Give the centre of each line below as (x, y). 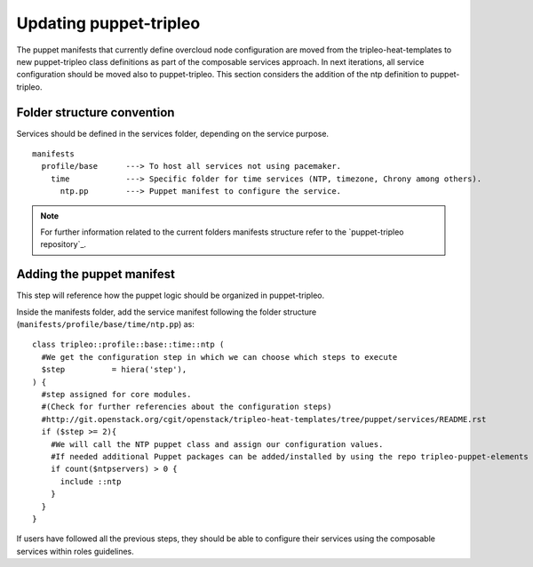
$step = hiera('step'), (114, 370)
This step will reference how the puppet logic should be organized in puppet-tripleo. (171, 295)
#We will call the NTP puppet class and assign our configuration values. (217, 444)
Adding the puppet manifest (95, 274)
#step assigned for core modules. (116, 394)
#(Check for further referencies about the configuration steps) (187, 407)
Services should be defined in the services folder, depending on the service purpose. (172, 133)
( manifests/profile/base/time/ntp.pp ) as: (106, 324)
